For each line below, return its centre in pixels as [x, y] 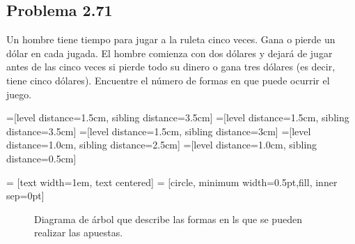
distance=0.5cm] [41, 158]
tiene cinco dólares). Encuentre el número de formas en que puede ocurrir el [168, 80]
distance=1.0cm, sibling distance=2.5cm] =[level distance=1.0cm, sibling [162, 145]
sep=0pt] [25, 196]
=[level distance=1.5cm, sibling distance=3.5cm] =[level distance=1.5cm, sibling [178, 117]
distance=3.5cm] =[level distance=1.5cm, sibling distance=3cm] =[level [159, 131]
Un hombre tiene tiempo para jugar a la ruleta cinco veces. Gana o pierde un [171, 39]
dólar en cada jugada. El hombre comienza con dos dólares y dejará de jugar [169, 53]
